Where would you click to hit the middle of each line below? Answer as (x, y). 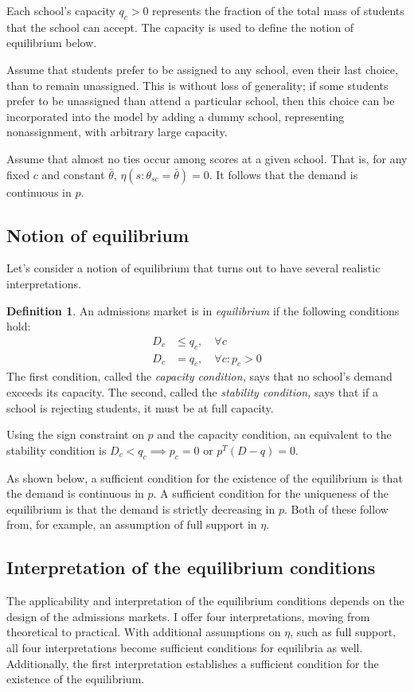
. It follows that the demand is (283, 174)
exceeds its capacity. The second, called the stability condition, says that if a (192, 391)
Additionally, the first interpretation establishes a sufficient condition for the (193, 663)
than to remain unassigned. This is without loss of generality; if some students (197, 85)
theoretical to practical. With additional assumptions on (144, 632)
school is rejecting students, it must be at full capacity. (140, 407)
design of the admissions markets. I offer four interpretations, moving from (188, 616)
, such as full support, (343, 632)
